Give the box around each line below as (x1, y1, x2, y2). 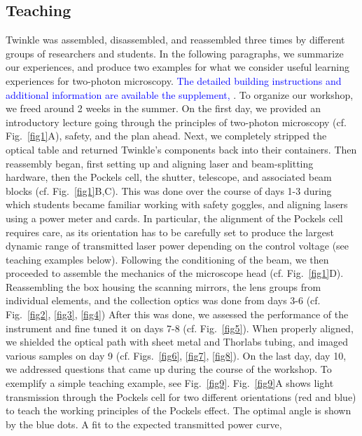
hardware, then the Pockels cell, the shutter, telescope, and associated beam (6, 170, 332, 184)
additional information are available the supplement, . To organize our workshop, (6, 87, 354, 102)
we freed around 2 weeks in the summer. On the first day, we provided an (6, 101, 321, 116)
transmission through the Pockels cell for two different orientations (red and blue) (6, 389, 356, 404)
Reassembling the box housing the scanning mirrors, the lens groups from (6, 279, 321, 294)
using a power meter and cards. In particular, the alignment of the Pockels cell (6, 210, 343, 225)
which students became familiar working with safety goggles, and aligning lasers (6, 197, 348, 212)
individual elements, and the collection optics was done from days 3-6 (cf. (6, 293, 321, 308)
